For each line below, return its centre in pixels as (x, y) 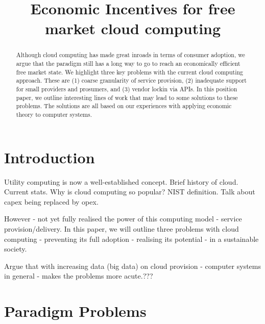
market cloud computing (133, 28)
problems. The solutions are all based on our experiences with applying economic (124, 106)
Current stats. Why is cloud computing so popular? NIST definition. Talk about (130, 192)
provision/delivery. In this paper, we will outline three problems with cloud (122, 228)
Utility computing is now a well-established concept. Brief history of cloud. (121, 181)
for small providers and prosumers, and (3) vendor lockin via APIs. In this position (127, 89)
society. (16, 249)
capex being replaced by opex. (51, 201)
